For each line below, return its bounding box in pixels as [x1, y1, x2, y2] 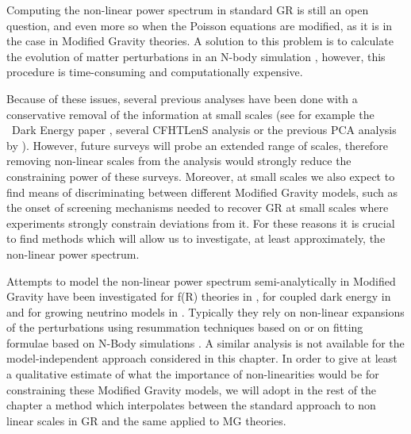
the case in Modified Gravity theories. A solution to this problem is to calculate [6, 33, 394, 49]
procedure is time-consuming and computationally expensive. [6, 63, 303, 80]
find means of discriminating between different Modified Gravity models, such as [6, 183, 398, 200]
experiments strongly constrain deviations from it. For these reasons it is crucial [6, 214, 395, 231]
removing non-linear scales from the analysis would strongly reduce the [6, 152, 351, 169]
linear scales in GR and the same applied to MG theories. [6, 412, 286, 428]
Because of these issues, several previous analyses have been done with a [6, 90, 358, 106]
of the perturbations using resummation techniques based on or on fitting [6, 319, 363, 336]
